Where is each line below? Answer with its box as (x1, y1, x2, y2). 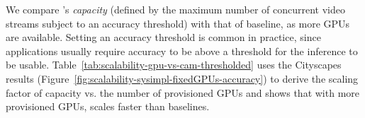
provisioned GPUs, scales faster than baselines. (6, 99, 210, 114)
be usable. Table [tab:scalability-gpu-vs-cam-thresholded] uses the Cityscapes (6, 57, 342, 72)
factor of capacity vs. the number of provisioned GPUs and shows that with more (6, 85, 359, 100)
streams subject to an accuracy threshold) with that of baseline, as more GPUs (6, 16, 350, 30)
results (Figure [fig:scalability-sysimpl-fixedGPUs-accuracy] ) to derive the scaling (6, 71, 359, 85)
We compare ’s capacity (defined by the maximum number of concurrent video (6, 2, 346, 16)
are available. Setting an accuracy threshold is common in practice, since (6, 30, 321, 45)
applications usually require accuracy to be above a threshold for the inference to (6, 43, 358, 58)
